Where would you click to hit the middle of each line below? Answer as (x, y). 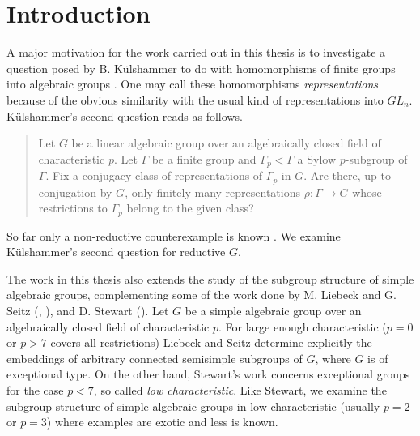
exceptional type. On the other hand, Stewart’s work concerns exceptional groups (208, 374)
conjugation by (75, 192)
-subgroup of (376, 158)
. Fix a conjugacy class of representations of (154, 175)
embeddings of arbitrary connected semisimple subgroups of (155, 358)
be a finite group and (204, 158)
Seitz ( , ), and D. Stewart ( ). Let (88, 311)
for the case (35, 389)
